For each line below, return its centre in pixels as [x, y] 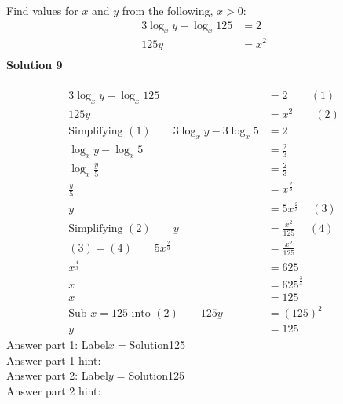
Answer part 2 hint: [54, 391]
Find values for [42, 10]
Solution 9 [35, 64]
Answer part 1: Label [57, 345]
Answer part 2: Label [57, 375]
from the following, [168, 10]
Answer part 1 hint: [54, 360]
